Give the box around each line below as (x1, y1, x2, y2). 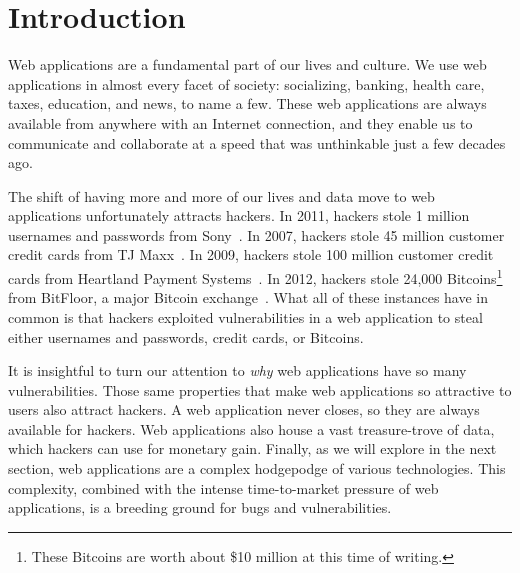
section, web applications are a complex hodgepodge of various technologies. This (8, 458, 506, 479)
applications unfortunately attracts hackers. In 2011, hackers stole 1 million (8, 205, 470, 226)
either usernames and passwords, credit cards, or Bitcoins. (8, 326, 364, 347)
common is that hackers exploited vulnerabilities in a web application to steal (8, 306, 483, 327)
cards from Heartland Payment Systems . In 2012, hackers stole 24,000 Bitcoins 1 (8, 265, 503, 288)
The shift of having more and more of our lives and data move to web (8, 185, 435, 206)
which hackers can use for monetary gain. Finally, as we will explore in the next (8, 438, 497, 459)
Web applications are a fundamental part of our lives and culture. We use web (8, 54, 487, 75)
